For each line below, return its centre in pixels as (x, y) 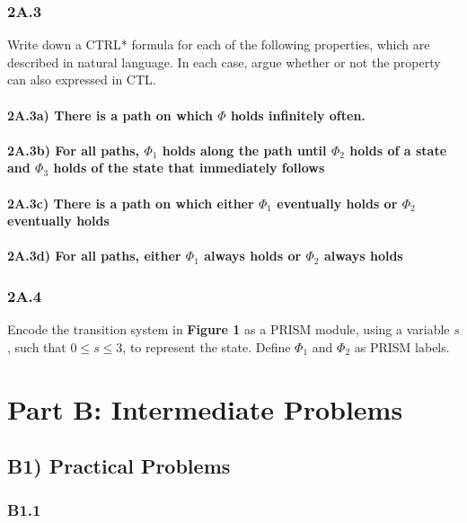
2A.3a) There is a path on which (110, 115)
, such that (37, 346)
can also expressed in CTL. (82, 80)
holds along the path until (244, 150)
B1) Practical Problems (119, 466)
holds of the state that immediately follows (189, 168)
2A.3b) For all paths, (74, 150)
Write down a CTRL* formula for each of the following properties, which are (219, 44)
